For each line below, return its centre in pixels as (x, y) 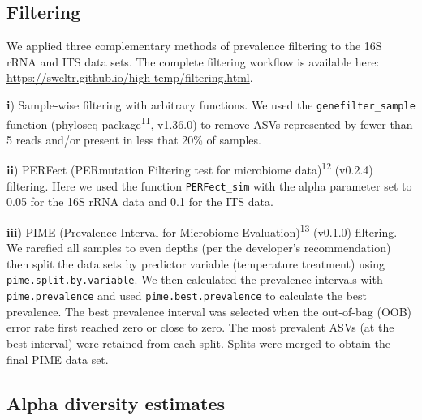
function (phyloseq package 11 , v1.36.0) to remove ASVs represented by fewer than (210, 122)
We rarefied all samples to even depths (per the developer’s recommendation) (199, 248)
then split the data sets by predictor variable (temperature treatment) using (196, 263)
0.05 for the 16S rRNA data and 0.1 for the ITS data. (140, 201)
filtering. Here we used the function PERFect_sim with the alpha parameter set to (209, 185)
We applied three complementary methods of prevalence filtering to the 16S (194, 46)
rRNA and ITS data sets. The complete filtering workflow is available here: (193, 61)
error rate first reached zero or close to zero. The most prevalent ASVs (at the (200, 327)
